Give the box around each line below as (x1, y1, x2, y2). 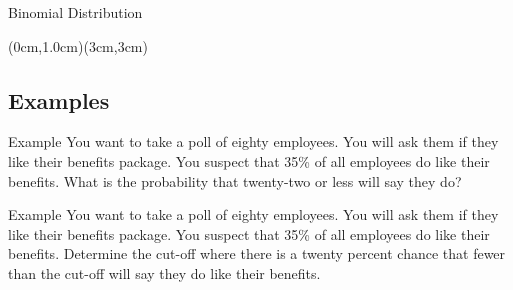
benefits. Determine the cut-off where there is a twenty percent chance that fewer (8, 243, 506, 264)
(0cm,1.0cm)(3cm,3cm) (8, 35, 148, 56)
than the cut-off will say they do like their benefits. (8, 262, 321, 283)
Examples (8, 84, 110, 115)
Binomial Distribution (8, 2, 143, 22)
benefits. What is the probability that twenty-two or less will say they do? (8, 170, 462, 191)
